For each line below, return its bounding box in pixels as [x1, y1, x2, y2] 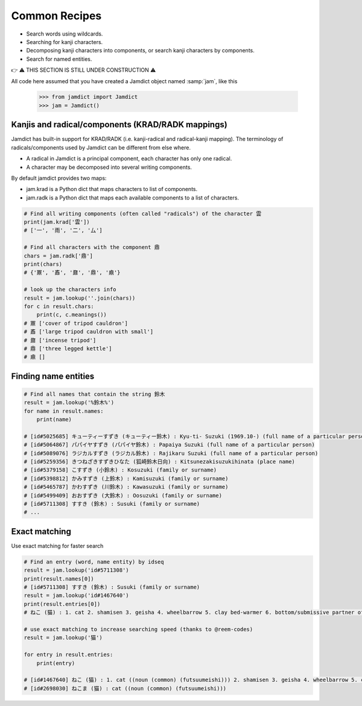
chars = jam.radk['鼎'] [24, 252, 94, 259]
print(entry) [36, 660, 75, 666]
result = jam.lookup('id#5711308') [24, 567, 129, 574]
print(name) [36, 416, 72, 423]
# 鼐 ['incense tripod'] [24, 336, 97, 344]
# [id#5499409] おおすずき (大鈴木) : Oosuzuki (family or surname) [24, 492, 223, 499]
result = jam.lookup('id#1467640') [24, 592, 129, 599]
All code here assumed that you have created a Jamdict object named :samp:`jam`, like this [11, 77, 238, 84]
